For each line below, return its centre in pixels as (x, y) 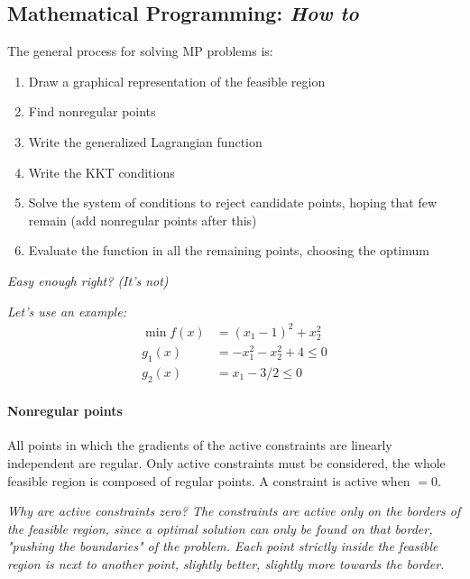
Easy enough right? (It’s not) (88, 280)
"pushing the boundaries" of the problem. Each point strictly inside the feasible (223, 546)
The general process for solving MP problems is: (140, 51)
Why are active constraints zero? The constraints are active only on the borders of (234, 511)
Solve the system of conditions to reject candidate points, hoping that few (233, 202)
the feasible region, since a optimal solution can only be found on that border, (220, 528)
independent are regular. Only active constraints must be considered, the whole (226, 462)
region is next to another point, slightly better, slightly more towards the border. (226, 563)
